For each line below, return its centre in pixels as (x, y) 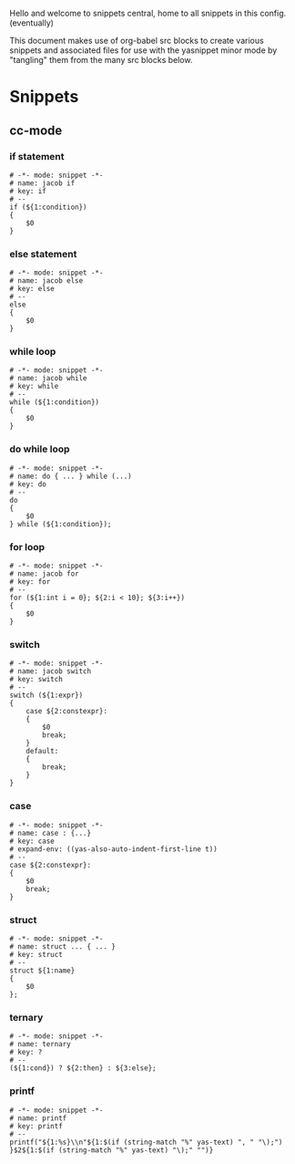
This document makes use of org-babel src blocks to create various (137, 41)
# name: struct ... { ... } (63, 946)
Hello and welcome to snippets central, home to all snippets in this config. (148, 13)
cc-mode (36, 130)
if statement (37, 156)
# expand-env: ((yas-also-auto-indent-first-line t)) (114, 849)
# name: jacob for (44, 574)
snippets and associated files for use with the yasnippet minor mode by (143, 50)
